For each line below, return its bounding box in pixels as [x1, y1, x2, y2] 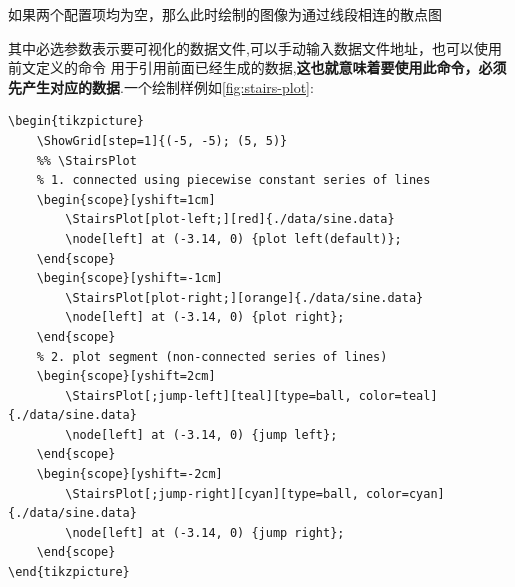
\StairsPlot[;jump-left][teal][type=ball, [65, 388, 352, 403]
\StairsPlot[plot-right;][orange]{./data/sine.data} [65, 290, 424, 305]
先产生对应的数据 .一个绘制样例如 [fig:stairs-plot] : [8, 76, 314, 97]
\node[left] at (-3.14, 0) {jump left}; [65, 427, 338, 442]
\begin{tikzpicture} [8, 114, 145, 129]
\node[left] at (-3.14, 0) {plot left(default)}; [65, 231, 402, 246]
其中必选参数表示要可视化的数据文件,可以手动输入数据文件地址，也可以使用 [8, 37, 502, 58]
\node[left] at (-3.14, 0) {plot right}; [65, 310, 345, 325]
